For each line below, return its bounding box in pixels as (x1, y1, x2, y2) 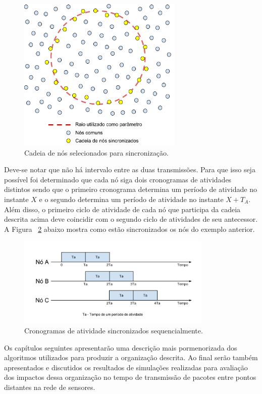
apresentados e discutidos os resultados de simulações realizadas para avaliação (4, 362, 248, 372)
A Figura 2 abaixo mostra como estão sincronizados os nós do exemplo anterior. (4, 223, 255, 234)
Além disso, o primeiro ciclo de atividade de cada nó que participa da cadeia (4, 204, 241, 214)
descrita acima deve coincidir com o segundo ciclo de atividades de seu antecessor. (4, 214, 258, 224)
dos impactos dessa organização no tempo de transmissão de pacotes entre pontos (4, 372, 256, 382)
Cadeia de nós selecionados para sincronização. (24, 147, 169, 158)
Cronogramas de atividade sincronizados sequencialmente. (24, 325, 203, 335)
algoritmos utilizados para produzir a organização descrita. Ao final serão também (4, 352, 258, 363)
